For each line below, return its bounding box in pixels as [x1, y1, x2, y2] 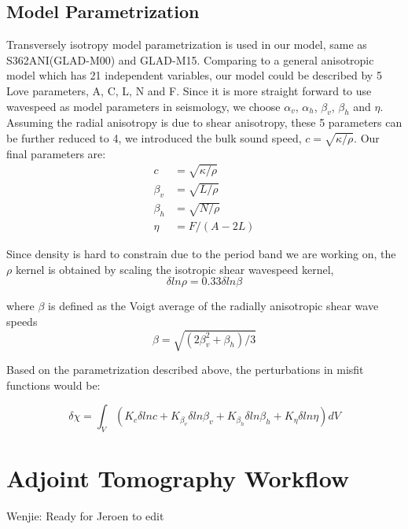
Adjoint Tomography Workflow [6, 462, 350, 494]
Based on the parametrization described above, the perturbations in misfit [6, 361, 364, 378]
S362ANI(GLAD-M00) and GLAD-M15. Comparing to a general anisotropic [6, 51, 374, 68]
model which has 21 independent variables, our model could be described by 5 [6, 67, 382, 83]
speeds [6, 313, 38, 329]
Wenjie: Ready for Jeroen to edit [6, 508, 164, 524]
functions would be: [6, 376, 101, 393]
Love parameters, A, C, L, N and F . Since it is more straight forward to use [6, 82, 372, 98]
